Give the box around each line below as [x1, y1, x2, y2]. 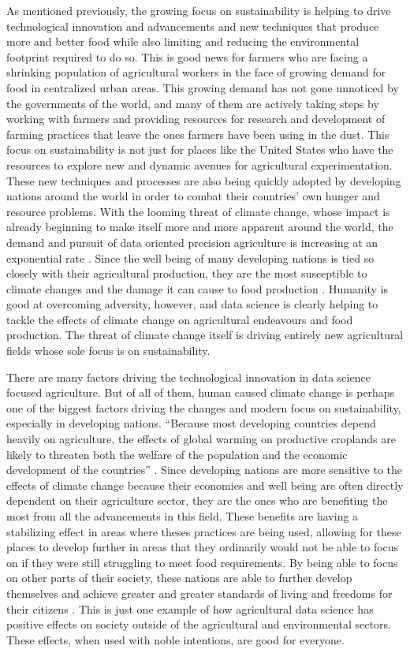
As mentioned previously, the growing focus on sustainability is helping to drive [6, 2, 391, 18]
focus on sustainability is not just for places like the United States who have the [6, 141, 393, 158]
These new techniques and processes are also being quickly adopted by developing [6, 172, 401, 188]
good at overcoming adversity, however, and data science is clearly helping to [6, 296, 378, 312]
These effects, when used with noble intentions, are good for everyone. [6, 631, 345, 647]
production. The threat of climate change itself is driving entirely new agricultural [6, 326, 404, 343]
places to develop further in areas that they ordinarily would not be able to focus [6, 539, 399, 555]
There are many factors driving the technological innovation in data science [6, 368, 371, 385]
